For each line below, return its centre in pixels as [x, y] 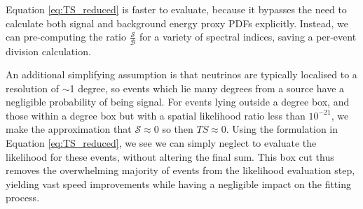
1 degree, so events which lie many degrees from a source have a [207, 88]
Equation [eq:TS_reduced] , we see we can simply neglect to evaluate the [161, 143]
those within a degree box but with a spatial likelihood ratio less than [156, 115]
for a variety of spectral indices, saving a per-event [248, 37]
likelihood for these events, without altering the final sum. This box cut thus [170, 156]
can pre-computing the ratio [66, 37]
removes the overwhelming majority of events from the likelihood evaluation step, [180, 170]
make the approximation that [69, 129]
